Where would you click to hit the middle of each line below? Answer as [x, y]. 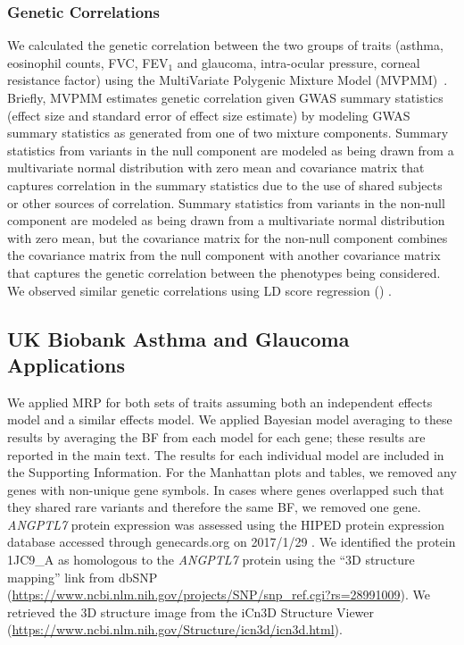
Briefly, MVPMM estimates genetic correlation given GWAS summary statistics [225, 97]
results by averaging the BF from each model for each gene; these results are [216, 436]
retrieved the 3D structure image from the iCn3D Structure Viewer [191, 611]
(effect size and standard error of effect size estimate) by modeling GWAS [209, 115]
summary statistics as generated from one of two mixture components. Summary [228, 133]
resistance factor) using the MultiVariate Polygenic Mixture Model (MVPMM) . [228, 80]
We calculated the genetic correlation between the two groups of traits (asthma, [225, 45]
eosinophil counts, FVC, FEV [88, 62]
